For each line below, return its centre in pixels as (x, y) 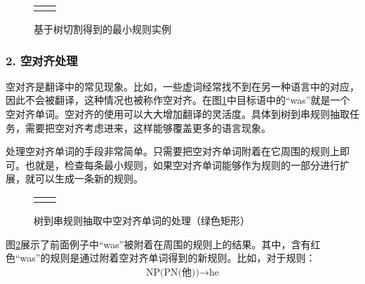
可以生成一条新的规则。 (89, 178)
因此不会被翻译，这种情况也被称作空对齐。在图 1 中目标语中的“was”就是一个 (178, 100)
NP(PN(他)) (173, 272)
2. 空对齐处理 (42, 60)
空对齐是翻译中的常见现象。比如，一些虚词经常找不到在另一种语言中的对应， (182, 86)
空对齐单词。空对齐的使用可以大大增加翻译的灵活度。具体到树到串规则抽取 (178, 114)
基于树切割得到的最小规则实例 (102, 29)
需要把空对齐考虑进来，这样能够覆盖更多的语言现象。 (148, 127)
